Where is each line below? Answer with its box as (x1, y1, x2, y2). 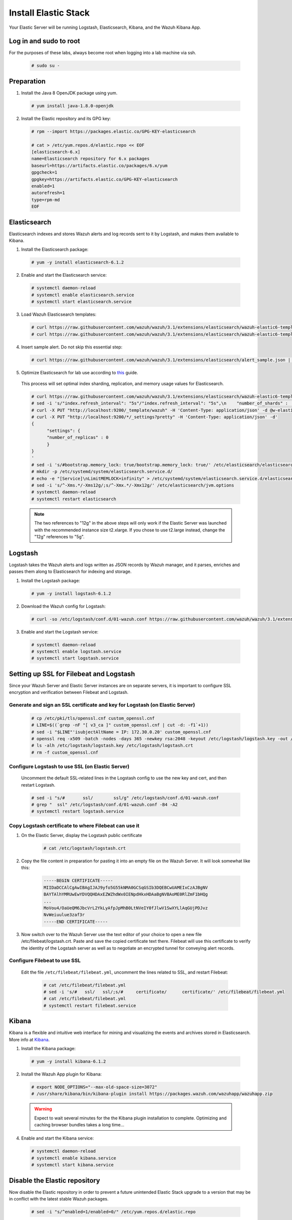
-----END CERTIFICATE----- (43, 919, 108, 924)
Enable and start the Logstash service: (21, 629, 99, 634)
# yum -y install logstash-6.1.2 (31, 590, 111, 596)
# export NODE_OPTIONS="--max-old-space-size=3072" (31, 1084, 158, 1090)
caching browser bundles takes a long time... (34, 1122, 125, 1128)
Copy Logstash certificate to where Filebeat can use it (9, 822, 140, 829)
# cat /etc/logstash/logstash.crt (43, 846, 126, 851)
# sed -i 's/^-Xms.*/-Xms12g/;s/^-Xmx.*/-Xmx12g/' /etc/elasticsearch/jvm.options (31, 482, 235, 488)
